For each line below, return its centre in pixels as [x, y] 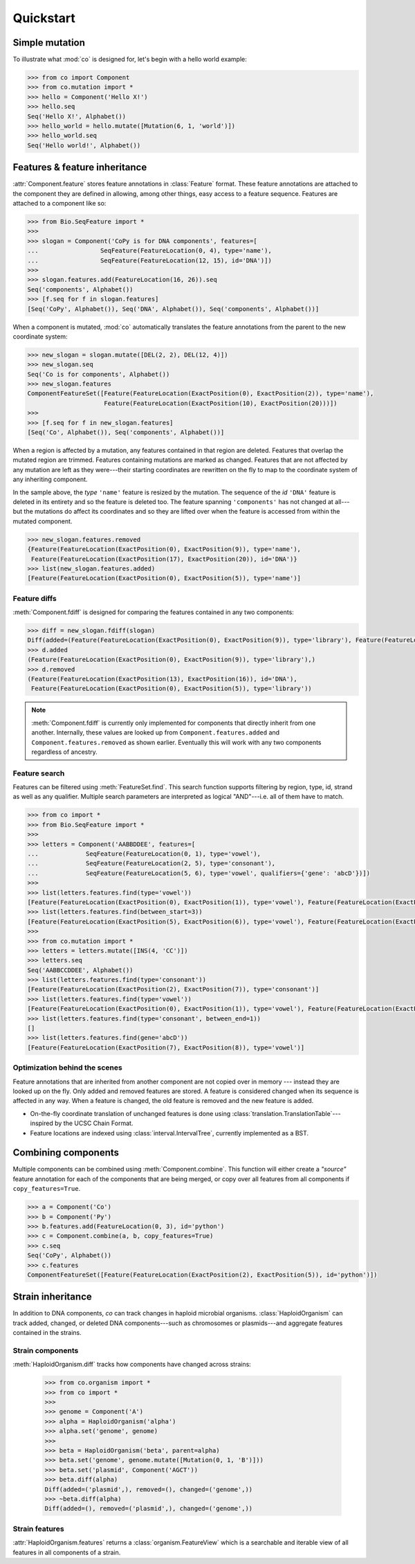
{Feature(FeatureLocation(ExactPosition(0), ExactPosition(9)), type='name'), [164, 549]
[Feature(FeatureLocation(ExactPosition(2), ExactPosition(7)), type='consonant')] [173, 989]
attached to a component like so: [59, 204]
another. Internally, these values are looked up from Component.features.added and [156, 732]
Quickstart [44, 18]
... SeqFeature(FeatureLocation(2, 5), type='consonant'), [151, 863]
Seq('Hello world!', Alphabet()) [84, 145]
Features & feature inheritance [80, 167]
